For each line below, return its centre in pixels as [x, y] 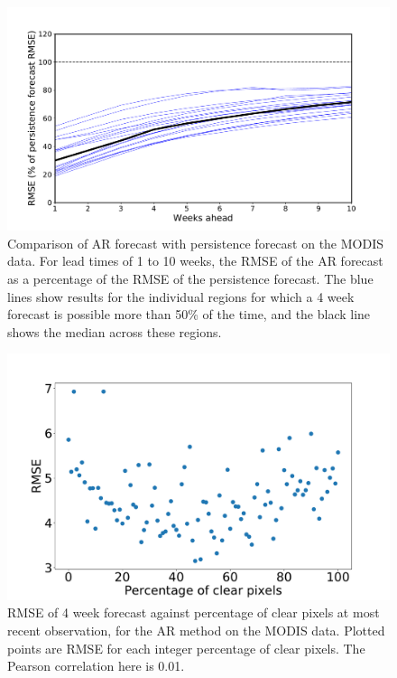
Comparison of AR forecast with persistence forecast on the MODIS [196, 243]
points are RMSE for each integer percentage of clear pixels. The [186, 648]
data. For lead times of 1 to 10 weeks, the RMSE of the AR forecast [195, 261]
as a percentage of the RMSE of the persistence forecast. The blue [190, 278]
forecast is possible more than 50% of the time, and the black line [189, 314]
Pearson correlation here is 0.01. [96, 666]
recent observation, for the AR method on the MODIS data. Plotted [196, 630]
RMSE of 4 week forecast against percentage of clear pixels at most [194, 612]
